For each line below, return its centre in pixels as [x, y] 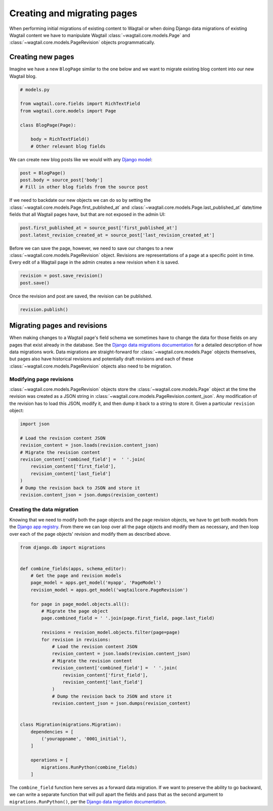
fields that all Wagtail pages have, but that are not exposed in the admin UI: [87, 214]
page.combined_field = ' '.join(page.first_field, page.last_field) [128, 618]
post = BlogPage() [43, 173]
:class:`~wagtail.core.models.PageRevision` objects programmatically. [82, 43]
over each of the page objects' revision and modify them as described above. [90, 534]
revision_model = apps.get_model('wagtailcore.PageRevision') [109, 590]
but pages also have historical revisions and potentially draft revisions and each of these [101, 359]
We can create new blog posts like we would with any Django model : [81, 159]
